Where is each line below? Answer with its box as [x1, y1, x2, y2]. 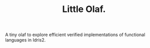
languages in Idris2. [5, 37, 46, 43]
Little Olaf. [62, 3, 106, 15]
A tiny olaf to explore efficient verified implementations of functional [5, 31, 145, 38]
